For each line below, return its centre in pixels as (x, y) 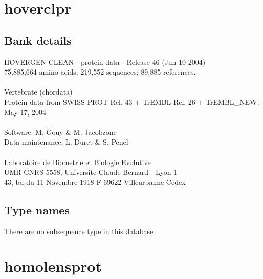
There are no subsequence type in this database (79, 231)
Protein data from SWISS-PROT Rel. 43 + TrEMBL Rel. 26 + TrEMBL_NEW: (132, 101)
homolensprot (53, 266)
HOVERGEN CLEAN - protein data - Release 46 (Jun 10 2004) (105, 62)
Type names (37, 209)
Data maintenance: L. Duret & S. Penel (66, 142)
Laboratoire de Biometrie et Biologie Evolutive (78, 162)
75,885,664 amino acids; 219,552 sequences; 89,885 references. (100, 72)
